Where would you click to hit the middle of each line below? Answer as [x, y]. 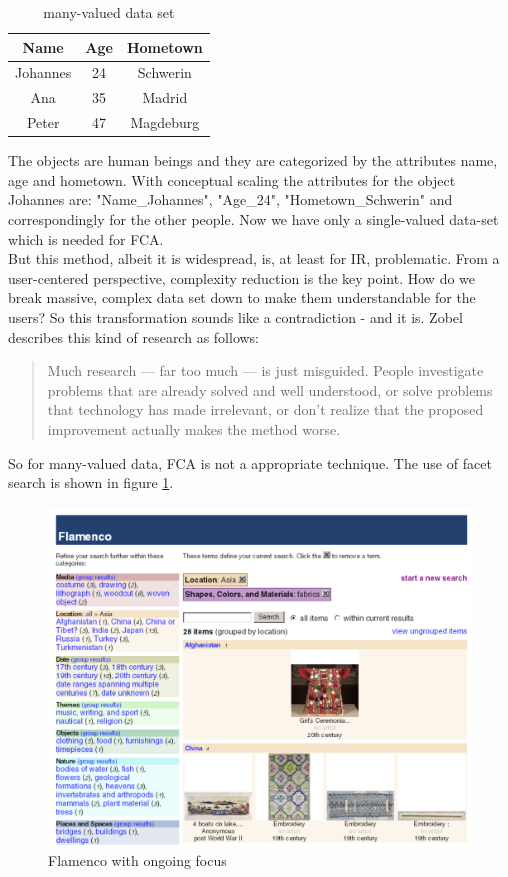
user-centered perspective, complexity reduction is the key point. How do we [242, 277]
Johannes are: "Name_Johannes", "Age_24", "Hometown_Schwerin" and [230, 199]
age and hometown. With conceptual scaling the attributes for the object [232, 179]
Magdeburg [165, 122]
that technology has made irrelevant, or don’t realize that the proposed [265, 409]
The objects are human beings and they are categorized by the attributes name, [253, 160]
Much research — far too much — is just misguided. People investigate [265, 370]
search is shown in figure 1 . [91, 482]
